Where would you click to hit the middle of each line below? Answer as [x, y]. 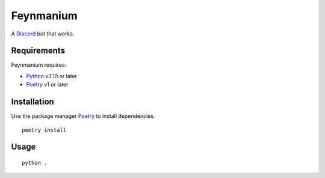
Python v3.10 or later [52, 76]
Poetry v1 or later [47, 85]
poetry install [44, 130]
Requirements [38, 51]
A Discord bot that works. [43, 34]
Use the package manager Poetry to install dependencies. [83, 116]
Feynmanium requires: [39, 65]
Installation [32, 102]
